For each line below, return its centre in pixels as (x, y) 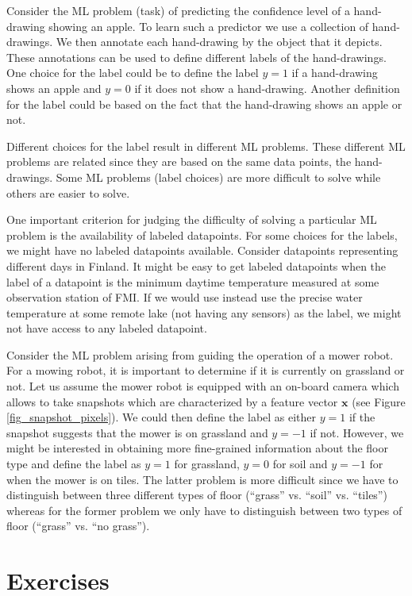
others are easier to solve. (68, 192)
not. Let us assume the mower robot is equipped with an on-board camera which (203, 386)
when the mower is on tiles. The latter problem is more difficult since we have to (202, 479)
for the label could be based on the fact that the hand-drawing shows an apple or (204, 104)
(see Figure (379, 401)
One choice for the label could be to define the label (133, 73)
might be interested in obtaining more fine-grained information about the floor (197, 448)
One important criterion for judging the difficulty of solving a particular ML (192, 219)
